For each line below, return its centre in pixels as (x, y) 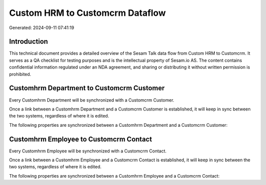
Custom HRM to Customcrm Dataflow (87, 13)
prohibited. (20, 74)
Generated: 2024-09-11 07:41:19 (42, 28)
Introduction (29, 42)
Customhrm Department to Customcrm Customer (87, 88)
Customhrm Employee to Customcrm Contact (81, 139)
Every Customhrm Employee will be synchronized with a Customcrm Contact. (88, 151)
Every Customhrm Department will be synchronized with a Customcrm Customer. (92, 100)
